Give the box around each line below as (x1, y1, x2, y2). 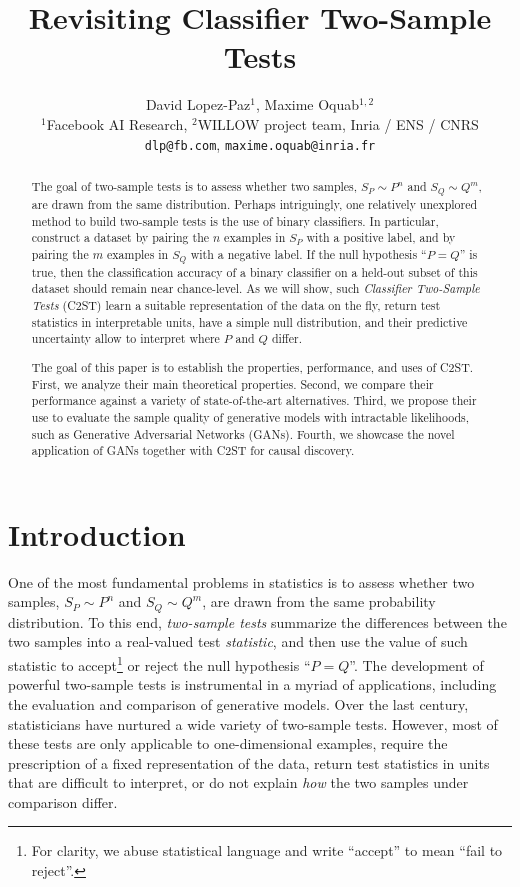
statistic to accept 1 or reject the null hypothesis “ (8, 652, 311, 675)
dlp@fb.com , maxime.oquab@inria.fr (144, 133, 376, 154)
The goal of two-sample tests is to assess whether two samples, (31, 177, 358, 194)
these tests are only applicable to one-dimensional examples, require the (8, 733, 448, 754)
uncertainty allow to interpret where (31, 330, 220, 347)
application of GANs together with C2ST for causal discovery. (31, 442, 355, 459)
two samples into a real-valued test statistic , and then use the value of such (8, 631, 468, 652)
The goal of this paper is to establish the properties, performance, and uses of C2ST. (31, 358, 474, 375)
